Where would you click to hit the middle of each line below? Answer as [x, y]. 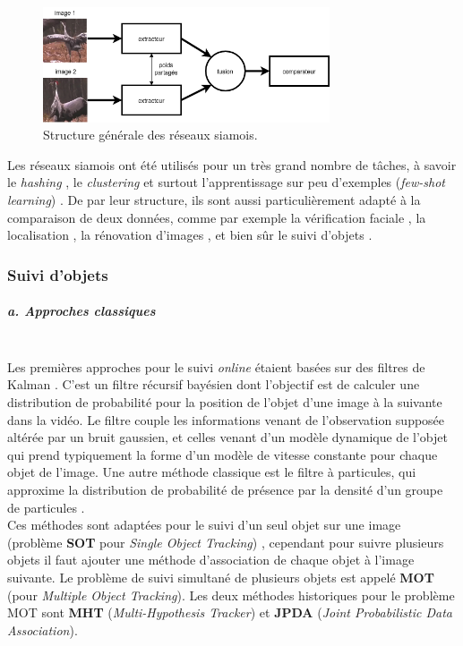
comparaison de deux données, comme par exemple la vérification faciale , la [217, 217]
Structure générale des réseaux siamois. [150, 135]
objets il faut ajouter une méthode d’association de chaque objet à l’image [211, 560]
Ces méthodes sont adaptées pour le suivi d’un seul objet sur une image [204, 525]
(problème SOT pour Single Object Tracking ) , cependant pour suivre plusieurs [226, 542]
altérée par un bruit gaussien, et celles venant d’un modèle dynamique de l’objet [227, 437]
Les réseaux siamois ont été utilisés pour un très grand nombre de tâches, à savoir [232, 164]
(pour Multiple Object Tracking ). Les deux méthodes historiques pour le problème [231, 595]
